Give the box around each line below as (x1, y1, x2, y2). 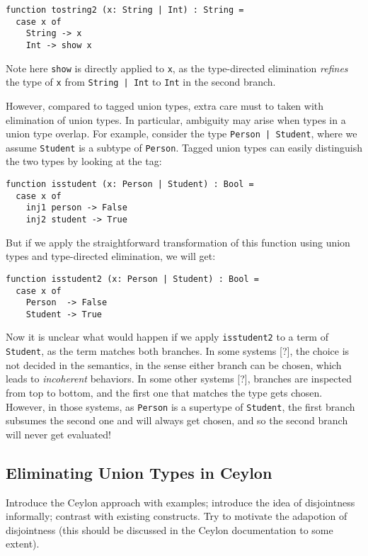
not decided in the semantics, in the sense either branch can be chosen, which (6, 357, 342, 372)
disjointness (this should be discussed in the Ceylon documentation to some (6, 522, 333, 537)
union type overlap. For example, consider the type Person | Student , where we (6, 126, 357, 141)
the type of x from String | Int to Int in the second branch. (6, 74, 276, 89)
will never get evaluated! (6, 426, 111, 441)
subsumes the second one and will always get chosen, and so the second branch (6, 413, 348, 428)
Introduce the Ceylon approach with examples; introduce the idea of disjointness (6, 494, 355, 509)
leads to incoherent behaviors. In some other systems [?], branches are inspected (6, 371, 352, 386)
